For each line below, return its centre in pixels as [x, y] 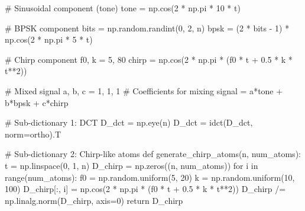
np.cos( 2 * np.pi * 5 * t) [49, 39]
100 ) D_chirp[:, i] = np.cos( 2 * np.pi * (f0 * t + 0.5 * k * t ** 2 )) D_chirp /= [145, 189]
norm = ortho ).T [33, 134]
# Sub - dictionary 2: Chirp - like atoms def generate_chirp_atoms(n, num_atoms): [153, 154]
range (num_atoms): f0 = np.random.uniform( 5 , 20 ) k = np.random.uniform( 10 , [150, 177]
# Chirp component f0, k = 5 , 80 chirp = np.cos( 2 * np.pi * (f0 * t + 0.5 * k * [149, 59]
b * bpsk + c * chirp [37, 102]
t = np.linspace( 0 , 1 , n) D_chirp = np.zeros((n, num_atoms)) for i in [132, 165]
